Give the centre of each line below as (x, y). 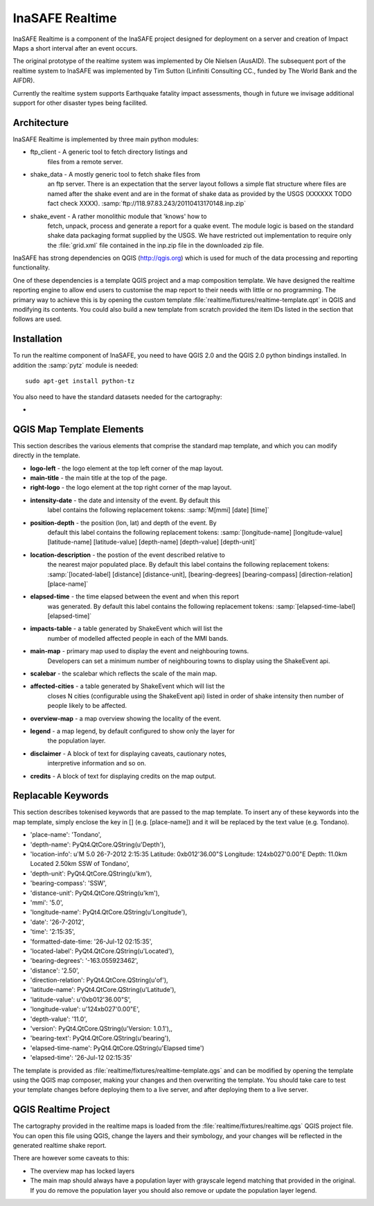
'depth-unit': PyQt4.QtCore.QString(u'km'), (91, 874)
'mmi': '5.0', (47, 902)
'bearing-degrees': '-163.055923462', (84, 961)
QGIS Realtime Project (61, 1109)
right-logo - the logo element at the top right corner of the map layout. (131, 488)
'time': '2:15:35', (53, 932)
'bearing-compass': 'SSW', (69, 883)
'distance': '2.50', (55, 970)
